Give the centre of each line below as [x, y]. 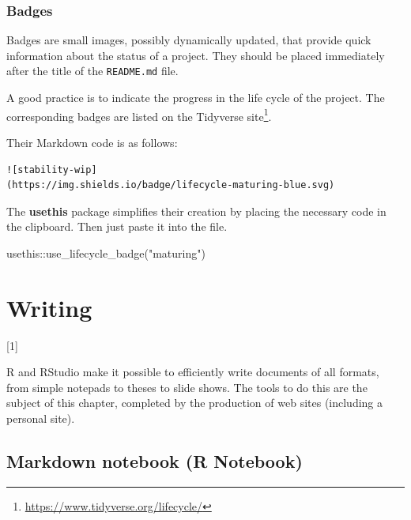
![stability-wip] [52, 170]
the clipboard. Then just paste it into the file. [117, 226]
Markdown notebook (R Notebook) [155, 460]
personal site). [41, 418]
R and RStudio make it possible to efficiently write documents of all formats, [193, 372]
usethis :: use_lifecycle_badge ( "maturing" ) [106, 252]
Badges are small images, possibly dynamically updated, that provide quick [189, 40]
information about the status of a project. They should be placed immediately [196, 55]
